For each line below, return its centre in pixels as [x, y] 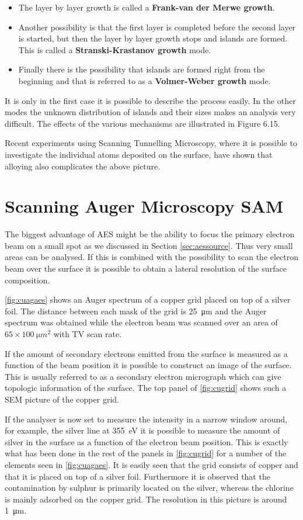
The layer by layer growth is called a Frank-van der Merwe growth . [147, 7]
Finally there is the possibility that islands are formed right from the [142, 69]
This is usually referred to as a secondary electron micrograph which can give [143, 376]
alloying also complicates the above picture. [83, 166]
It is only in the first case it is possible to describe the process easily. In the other [150, 100]
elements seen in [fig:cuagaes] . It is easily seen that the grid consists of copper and [151, 464]
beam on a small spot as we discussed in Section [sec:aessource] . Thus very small [149, 245]
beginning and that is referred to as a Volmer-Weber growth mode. [144, 80]
